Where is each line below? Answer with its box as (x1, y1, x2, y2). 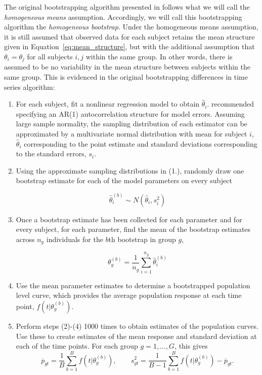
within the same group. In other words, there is (85, 51, 233, 61)
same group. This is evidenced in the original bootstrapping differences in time (4, 72, 248, 82)
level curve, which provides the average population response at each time (16, 290, 242, 300)
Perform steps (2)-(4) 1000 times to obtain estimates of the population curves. (16, 320, 258, 331)
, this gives (174, 340, 208, 351)
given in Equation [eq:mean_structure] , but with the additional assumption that (4, 41, 255, 52)
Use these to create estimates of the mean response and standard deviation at (16, 330, 257, 341)
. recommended (207, 98, 254, 109)
